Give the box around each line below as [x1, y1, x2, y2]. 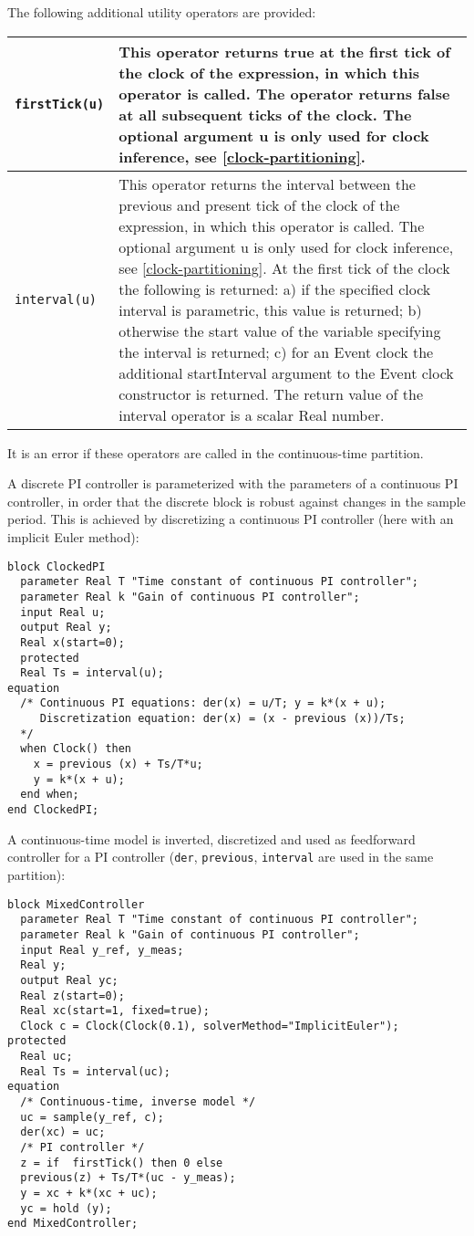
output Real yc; [20, 973, 118, 987]
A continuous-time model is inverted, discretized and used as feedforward [7, 829, 416, 848]
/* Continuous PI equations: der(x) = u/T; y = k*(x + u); [20, 697, 386, 710]
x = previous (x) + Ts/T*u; [33, 758, 203, 771]
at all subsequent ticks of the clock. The [118, 103, 412, 125]
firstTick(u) [15, 96, 105, 111]
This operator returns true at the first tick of [118, 40, 450, 62]
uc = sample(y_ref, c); [20, 1110, 164, 1124]
